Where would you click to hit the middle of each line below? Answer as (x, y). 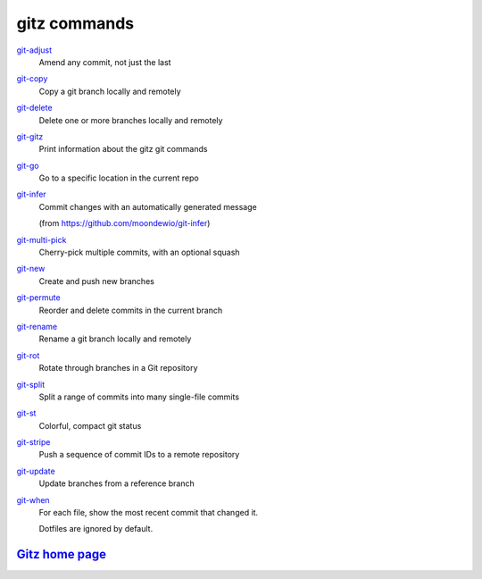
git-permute (39, 298)
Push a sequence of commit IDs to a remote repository (139, 455)
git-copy (32, 79)
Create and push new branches (97, 281)
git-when (33, 499)
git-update (36, 471)
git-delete (34, 108)
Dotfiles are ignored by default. (96, 529)
